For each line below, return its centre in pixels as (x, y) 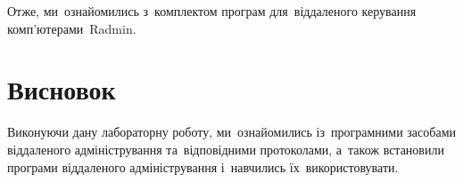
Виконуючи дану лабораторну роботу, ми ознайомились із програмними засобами (231, 132)
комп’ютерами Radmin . (72, 28)
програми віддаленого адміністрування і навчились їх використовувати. (203, 166)
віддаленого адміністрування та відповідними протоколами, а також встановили (226, 149)
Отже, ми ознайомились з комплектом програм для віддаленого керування (212, 11)
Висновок (62, 89)
